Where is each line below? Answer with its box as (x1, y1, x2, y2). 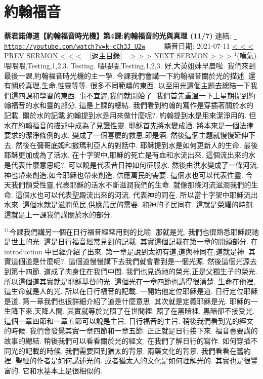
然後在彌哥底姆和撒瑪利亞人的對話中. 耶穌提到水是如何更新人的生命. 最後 (15, 139, 258, 150)
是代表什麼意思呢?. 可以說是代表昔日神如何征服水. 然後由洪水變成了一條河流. (4, 159, 259, 170)
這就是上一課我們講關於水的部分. (4, 209, 112, 219)
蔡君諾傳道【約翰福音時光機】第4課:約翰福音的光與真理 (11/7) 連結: (4, 30, 232, 41)
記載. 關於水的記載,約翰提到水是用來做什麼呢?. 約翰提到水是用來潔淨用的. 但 (4, 110, 256, 120)
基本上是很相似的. (43, 365, 103, 375)
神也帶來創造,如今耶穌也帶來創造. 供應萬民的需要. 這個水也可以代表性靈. (4, 169, 243, 180)
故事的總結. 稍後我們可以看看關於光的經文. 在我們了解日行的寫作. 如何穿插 (4, 335, 251, 346)
